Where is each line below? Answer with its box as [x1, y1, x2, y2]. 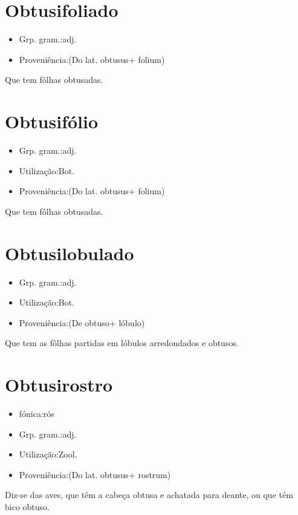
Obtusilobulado [5, 240, 134, 265]
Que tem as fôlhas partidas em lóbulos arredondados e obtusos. [5, 336, 239, 349]
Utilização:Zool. [19, 448, 77, 461]
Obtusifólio [5, 109, 99, 134]
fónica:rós [19, 407, 54, 420]
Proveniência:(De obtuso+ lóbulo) [19, 316, 145, 329]
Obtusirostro [5, 372, 113, 397]
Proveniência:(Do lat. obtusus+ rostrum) [19, 468, 171, 481]
